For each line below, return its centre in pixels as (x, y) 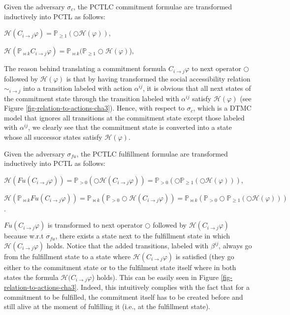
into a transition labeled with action (78, 88)
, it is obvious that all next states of (197, 88)
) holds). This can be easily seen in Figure (155, 277)
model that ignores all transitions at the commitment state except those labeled (124, 117)
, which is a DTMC (222, 108)
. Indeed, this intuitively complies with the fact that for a (163, 287)
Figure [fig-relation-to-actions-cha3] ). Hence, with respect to (94, 108)
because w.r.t (24, 236)
